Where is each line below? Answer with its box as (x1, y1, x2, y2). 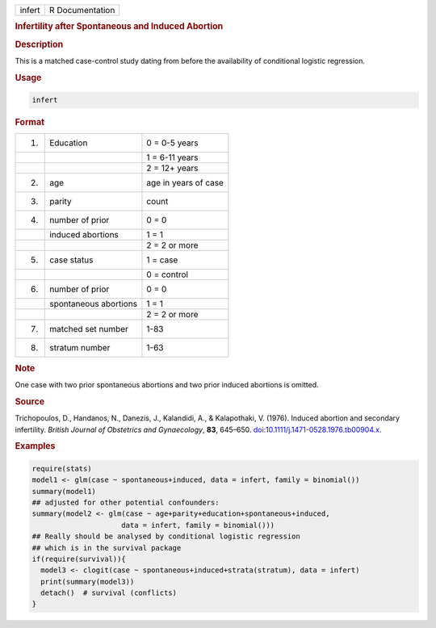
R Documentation (48, 5, 115, 15)
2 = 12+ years (146, 162, 199, 174)
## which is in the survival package (31, 543, 182, 552)
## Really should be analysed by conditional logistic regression (31, 532, 300, 541)
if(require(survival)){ (31, 554, 127, 563)
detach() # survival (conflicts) (40, 588, 178, 597)
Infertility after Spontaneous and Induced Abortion (15, 21, 224, 32)
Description (15, 39, 64, 50)
